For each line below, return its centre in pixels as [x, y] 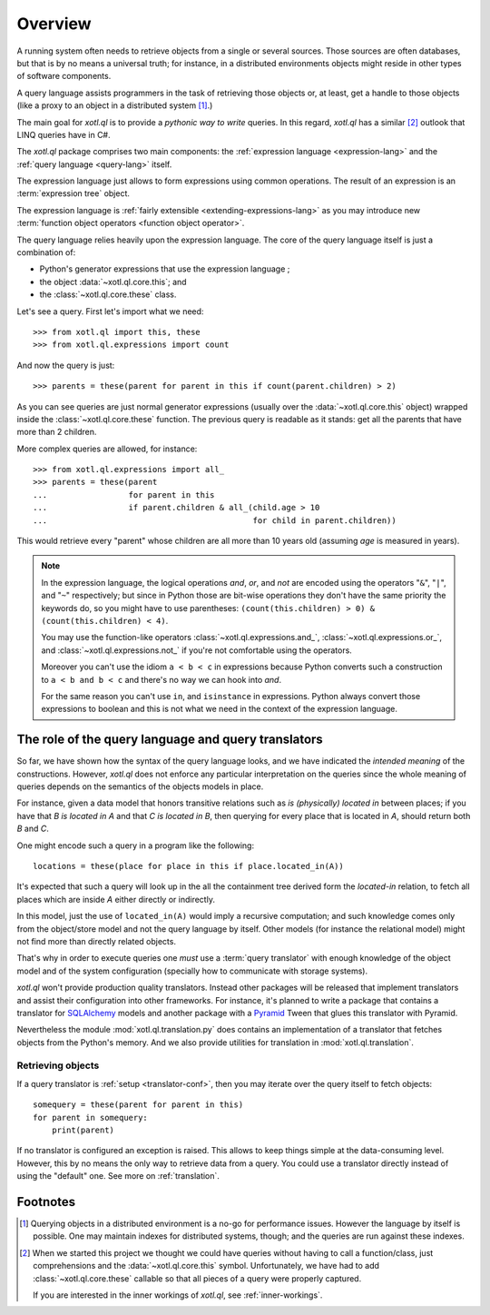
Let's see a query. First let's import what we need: [110, 311]
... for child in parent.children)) [215, 520]
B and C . [33, 829]
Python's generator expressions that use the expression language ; [165, 269]
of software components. [64, 76]
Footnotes [46, 1202]
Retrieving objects [58, 1065]
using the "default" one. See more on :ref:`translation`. [118, 1176]
